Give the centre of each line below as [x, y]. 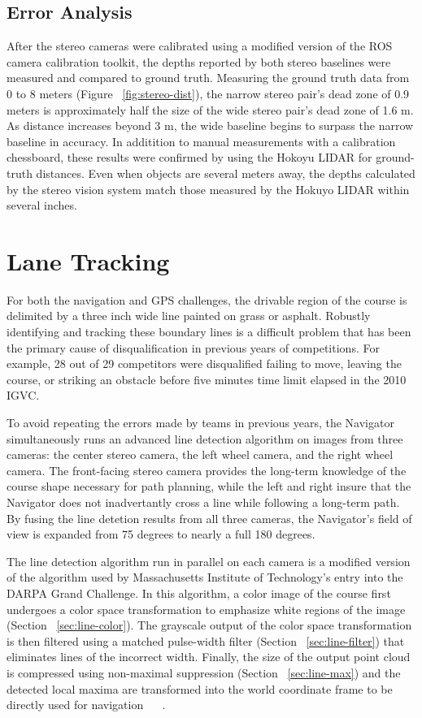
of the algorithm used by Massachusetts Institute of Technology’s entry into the [205, 577]
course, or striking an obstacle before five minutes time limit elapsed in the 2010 [207, 379]
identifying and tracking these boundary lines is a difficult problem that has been [209, 332]
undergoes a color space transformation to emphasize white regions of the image [206, 609]
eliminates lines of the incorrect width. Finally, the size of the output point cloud [209, 657]
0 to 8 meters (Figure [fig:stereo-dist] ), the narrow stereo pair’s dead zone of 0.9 [208, 93]
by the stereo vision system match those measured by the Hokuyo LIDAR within [208, 189]
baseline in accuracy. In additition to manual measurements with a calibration [201, 141]
